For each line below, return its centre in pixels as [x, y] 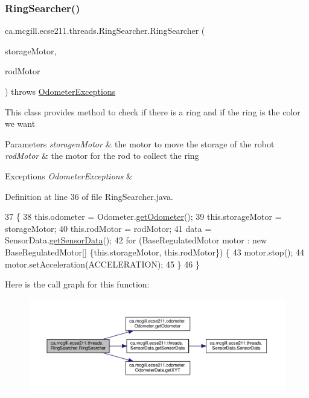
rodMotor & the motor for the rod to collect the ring [102, 156]
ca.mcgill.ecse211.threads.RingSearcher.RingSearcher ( [105, 30]
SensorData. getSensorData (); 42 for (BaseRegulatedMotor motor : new [136, 240]
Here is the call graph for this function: [77, 284]
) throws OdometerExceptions [60, 91]
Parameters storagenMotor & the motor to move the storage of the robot [140, 143]
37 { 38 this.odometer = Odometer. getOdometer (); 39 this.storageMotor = [143, 217]
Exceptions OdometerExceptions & [69, 175]
